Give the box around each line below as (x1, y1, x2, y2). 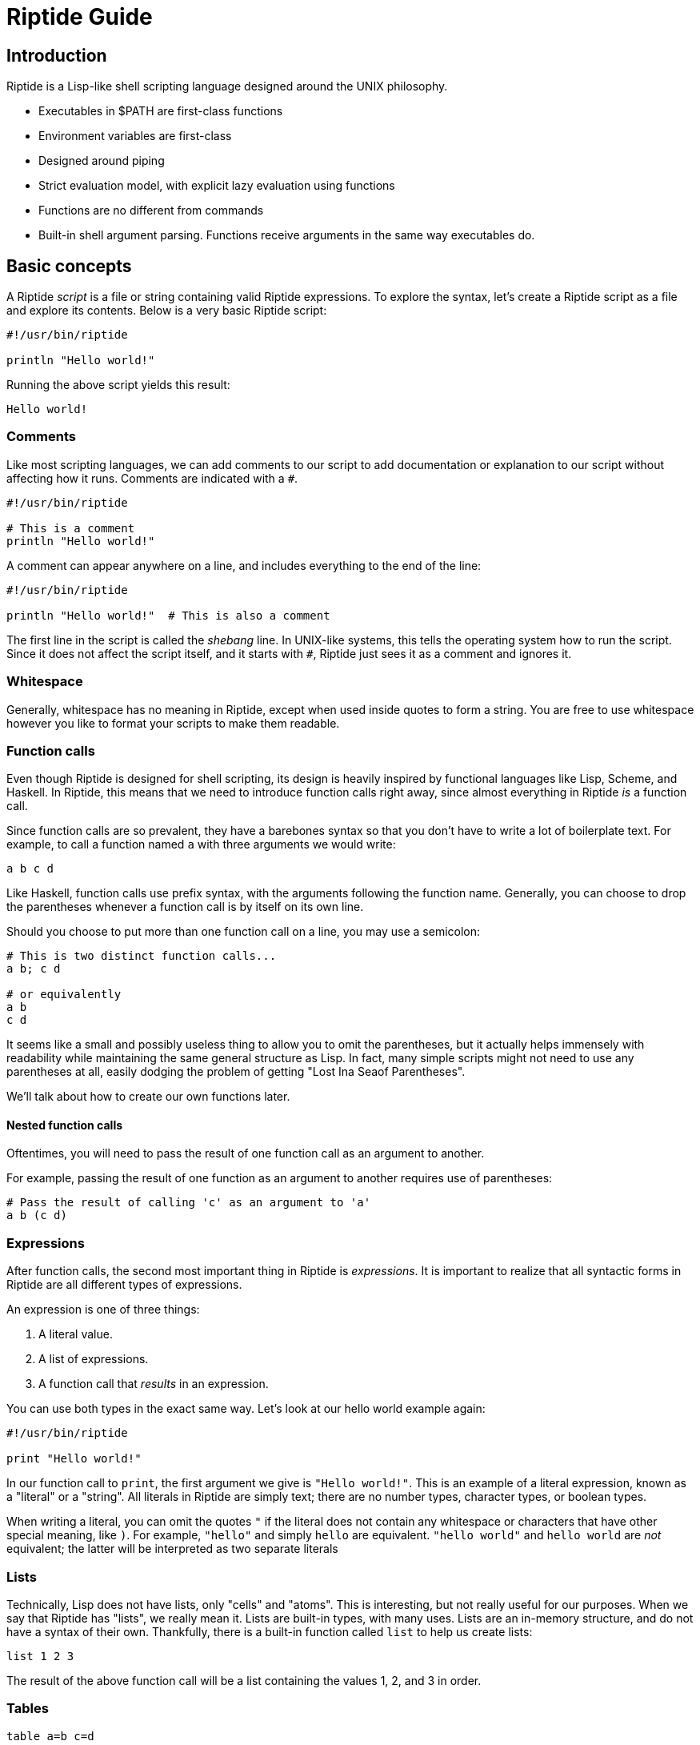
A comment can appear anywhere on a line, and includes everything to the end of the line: (6, 558, 482, 572)
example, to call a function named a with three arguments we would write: (6, 837, 396, 852)
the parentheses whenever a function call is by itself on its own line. (6, 900, 364, 914)
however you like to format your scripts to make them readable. (6, 716, 340, 730)
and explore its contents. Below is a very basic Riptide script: (6, 303, 327, 318)
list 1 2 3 (6, 1649, 74, 1663)
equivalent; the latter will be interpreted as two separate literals (6, 1542, 338, 1556)
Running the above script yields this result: (6, 378, 230, 392)
